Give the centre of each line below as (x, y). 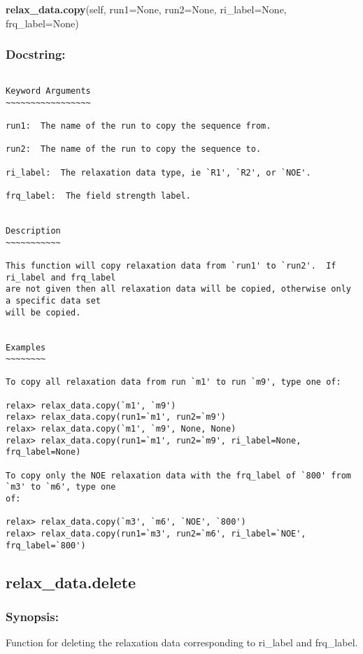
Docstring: (36, 54)
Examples (26, 347)
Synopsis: (32, 617)
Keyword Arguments (48, 91)
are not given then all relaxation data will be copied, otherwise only (178, 289)
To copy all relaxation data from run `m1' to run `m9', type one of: (173, 382)
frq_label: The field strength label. (98, 196)
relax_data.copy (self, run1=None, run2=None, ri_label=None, (146, 9)
